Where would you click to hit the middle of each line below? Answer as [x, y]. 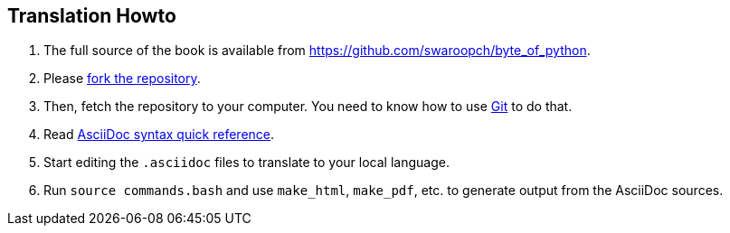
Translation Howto [92, 16]
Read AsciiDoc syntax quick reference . [159, 135]
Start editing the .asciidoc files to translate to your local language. [246, 163]
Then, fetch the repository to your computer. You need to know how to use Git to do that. [308, 107]
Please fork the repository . [122, 79]
